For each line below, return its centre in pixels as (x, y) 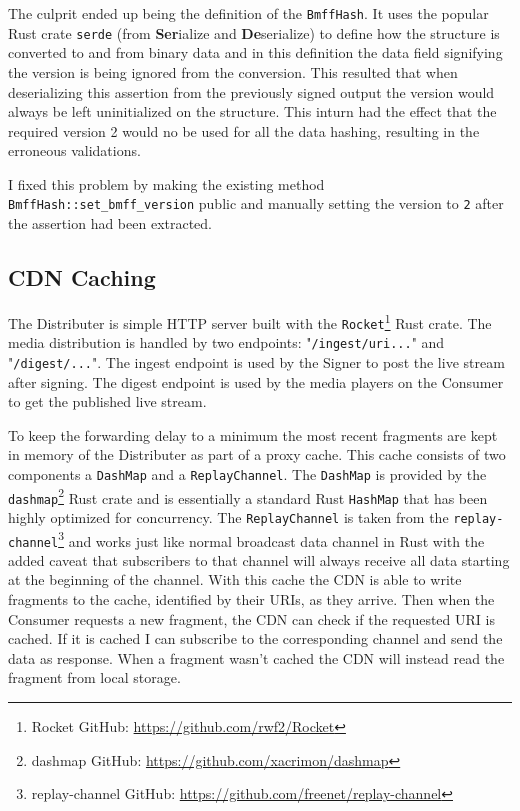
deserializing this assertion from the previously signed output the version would (251, 91)
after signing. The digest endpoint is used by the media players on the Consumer (256, 381)
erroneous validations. (74, 150)
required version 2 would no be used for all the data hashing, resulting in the (244, 130)
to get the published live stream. (107, 401)
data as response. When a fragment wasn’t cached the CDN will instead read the (256, 657)
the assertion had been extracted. (110, 223)
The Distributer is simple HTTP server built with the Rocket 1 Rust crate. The (250, 321)
